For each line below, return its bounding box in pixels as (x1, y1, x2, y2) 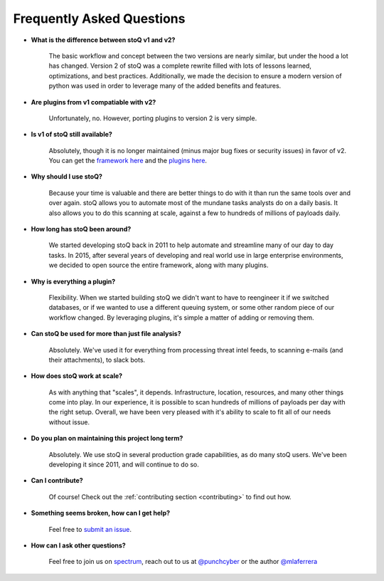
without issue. (48, 417, 90, 426)
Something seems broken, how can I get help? (31, 509, 171, 518)
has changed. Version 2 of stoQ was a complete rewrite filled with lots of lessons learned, (48, 61, 312, 70)
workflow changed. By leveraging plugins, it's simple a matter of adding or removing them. (48, 313, 314, 322)
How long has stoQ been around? (31, 225, 132, 234)
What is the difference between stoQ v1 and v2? (31, 36, 176, 44)
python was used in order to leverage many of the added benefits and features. (48, 82, 282, 90)
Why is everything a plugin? (31, 277, 116, 286)
